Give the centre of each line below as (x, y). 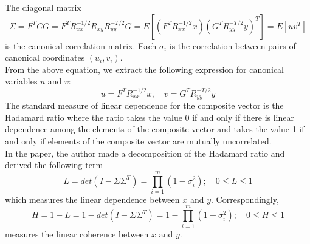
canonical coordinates (45, 57)
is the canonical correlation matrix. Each (81, 45)
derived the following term (54, 165)
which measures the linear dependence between (92, 199)
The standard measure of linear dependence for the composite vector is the (144, 105)
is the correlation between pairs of (232, 45)
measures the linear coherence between (77, 233)
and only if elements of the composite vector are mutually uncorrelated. (138, 141)
